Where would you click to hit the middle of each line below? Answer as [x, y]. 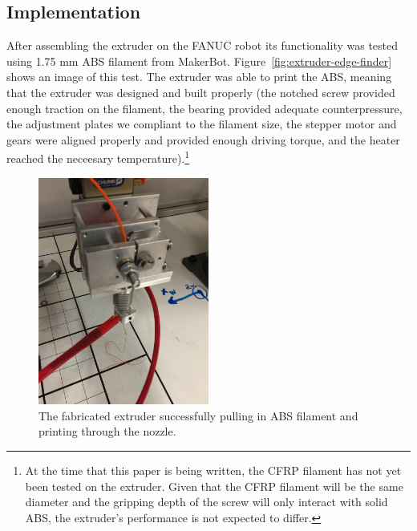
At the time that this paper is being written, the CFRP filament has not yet [213, 470]
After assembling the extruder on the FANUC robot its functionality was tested [202, 45]
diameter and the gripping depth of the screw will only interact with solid [206, 502]
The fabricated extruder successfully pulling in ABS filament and [198, 415]
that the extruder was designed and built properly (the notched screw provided [201, 92]
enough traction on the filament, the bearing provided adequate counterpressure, [204, 108]
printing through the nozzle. [107, 431]
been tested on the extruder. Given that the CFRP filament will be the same [214, 486]
